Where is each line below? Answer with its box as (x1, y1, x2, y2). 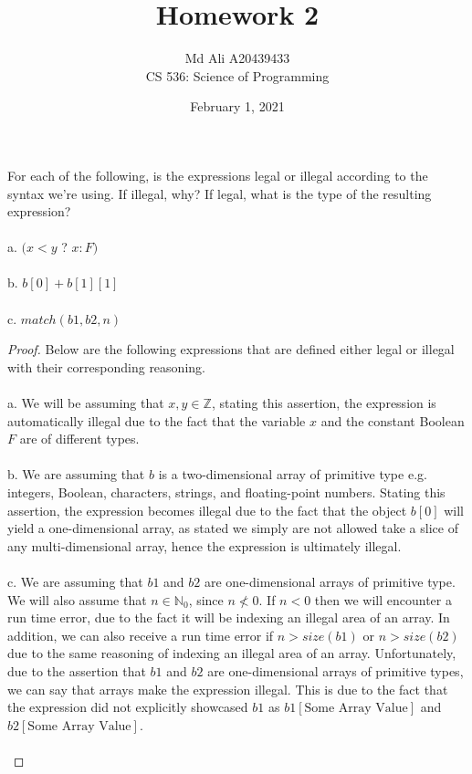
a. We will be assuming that (7, 393, 164, 413)
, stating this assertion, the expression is (211, 393, 436, 413)
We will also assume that (7, 590, 147, 609)
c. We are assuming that (7, 571, 143, 591)
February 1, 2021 (190, 97, 285, 116)
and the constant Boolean (320, 411, 465, 430)
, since (188, 590, 224, 609)
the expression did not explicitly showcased (7, 697, 248, 716)
